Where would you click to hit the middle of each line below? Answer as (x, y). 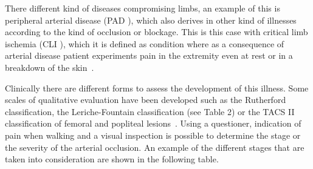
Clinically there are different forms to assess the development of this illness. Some (157, 88)
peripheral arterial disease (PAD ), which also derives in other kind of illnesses (151, 20)
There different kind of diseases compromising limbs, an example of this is (143, 8)
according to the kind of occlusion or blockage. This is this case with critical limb (156, 32)
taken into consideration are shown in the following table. (112, 159)
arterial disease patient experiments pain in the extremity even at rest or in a (149, 55)
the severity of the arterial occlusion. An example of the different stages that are (155, 147)
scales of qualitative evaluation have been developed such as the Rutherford (146, 100)
